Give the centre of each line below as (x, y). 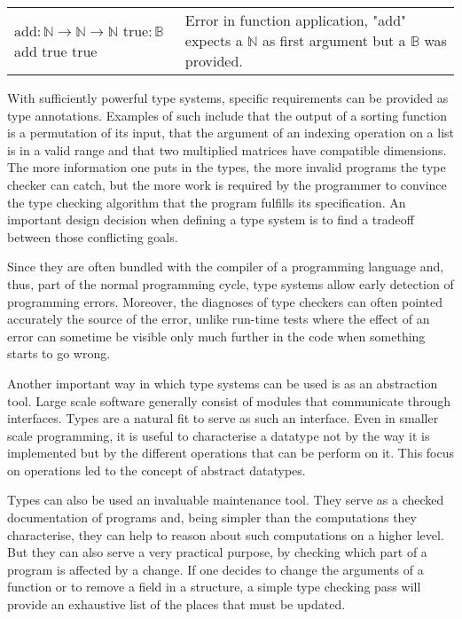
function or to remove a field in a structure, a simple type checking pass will (214, 587)
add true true (56, 51)
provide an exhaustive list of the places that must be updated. (176, 604)
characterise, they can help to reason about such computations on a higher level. (226, 534)
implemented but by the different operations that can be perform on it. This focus (231, 453)
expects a (214, 40)
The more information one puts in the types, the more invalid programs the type (227, 167)
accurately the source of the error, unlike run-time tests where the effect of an (219, 319)
